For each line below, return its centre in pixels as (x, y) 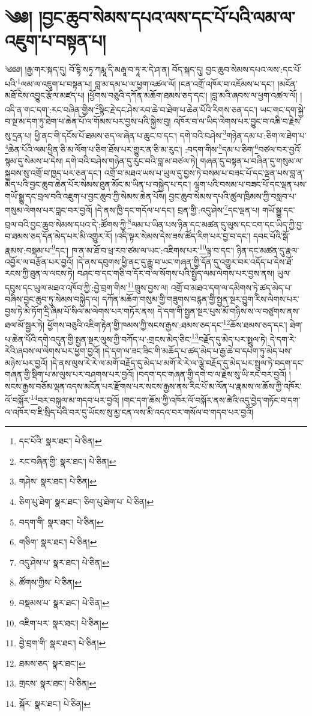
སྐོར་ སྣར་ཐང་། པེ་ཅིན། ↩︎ (55, 703)
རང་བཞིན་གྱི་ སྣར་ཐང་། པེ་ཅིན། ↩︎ (67, 461)
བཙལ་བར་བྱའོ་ (280, 149)
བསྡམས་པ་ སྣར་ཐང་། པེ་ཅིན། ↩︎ (64, 602)
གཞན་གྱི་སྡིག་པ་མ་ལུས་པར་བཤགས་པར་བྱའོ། (70, 374)
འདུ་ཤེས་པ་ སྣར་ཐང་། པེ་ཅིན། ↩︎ (64, 562)
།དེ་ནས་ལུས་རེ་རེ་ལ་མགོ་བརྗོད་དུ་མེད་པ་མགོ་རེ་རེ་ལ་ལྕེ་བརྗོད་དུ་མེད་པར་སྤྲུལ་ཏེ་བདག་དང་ (177, 362)
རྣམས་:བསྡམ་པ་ (28, 250)
